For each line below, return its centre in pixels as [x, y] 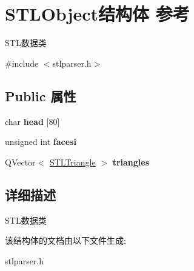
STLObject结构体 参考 [97, 14]
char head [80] [32, 121]
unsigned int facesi [41, 142]
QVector [20, 162]
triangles [131, 162]
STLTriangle [72, 162]
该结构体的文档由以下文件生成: [65, 240]
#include [22, 63]
